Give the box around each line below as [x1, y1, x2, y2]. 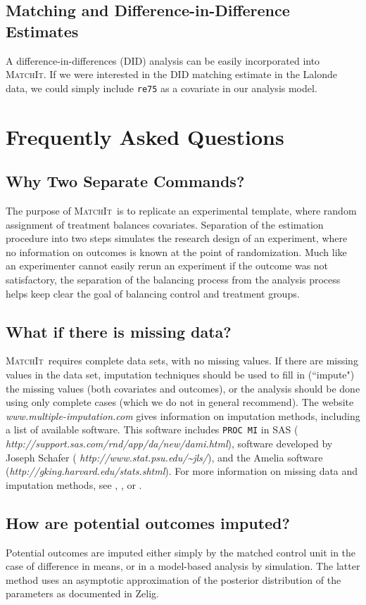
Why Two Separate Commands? [6, 170, 245, 192]
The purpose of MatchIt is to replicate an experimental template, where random [6, 203, 357, 218]
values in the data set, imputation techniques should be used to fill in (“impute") [6, 367, 355, 381]
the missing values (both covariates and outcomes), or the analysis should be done [6, 381, 360, 395]
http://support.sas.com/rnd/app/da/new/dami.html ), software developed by [6, 436, 333, 450]
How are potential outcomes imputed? [6, 511, 290, 533]
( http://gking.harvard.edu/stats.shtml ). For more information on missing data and [6, 464, 358, 478]
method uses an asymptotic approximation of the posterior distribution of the [6, 572, 341, 587]
